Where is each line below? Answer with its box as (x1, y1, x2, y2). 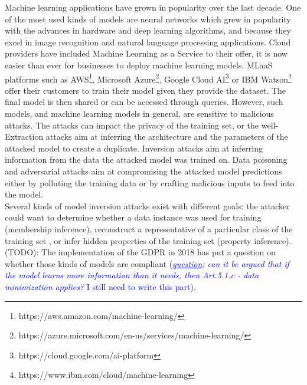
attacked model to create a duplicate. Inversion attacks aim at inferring (5, 142, 263, 154)
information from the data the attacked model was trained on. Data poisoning (5, 153, 288, 166)
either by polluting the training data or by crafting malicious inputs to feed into (5, 176, 295, 189)
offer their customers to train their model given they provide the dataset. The (5, 84, 286, 96)
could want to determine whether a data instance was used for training (5, 211, 262, 223)
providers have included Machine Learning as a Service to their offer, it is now (5, 47, 288, 60)
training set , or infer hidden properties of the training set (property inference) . (5, 234, 292, 246)
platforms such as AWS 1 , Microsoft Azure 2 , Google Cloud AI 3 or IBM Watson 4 (5, 71, 292, 85)
